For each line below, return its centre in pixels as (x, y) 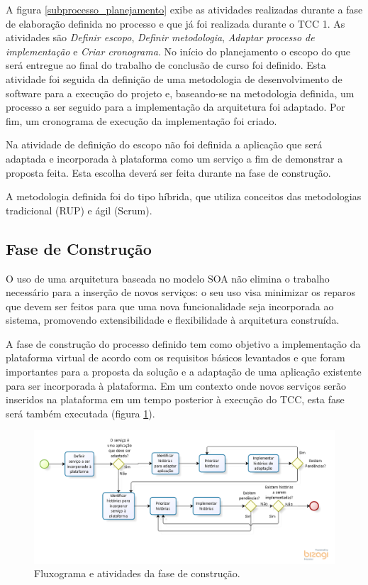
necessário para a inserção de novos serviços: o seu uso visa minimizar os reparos (180, 292)
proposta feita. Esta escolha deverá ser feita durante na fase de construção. (168, 172)
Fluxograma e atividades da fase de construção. (137, 573)
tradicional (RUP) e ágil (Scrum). (79, 210)
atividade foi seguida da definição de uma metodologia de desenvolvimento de (174, 78)
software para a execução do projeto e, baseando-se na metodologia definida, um (180, 93)
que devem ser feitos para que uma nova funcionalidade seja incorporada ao (170, 306)
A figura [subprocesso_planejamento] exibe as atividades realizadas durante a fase (184, 9)
